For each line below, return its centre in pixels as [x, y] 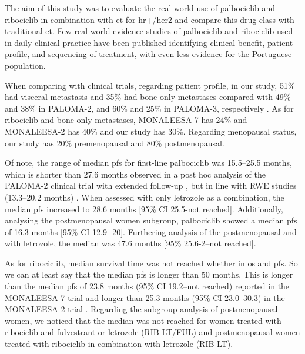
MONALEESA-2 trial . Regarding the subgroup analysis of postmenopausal [141, 309]
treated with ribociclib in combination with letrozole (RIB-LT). [119, 344]
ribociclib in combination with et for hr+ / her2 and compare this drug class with [150, 19]
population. [25, 65]
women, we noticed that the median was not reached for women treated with [143, 320]
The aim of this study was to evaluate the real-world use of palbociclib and [140, 8]
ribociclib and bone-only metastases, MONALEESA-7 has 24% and [126, 120]
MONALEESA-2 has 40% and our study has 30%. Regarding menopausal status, [151, 131]
